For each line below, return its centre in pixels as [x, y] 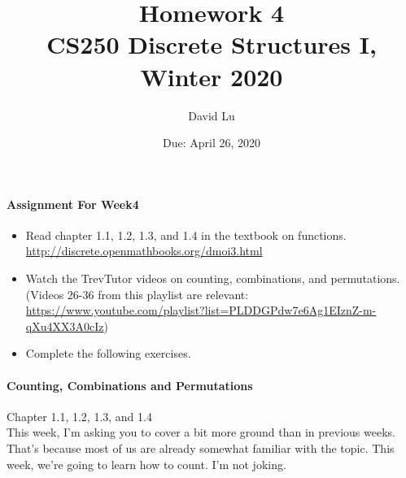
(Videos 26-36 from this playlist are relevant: [137, 294]
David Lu [212, 115]
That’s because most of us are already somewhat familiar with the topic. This [201, 448]
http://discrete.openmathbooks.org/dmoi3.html [144, 251]
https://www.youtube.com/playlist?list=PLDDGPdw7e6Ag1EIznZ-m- [201, 310]
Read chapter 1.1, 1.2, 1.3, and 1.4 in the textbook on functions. [186, 235]
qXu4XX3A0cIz [65, 326]
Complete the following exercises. [108, 353]
